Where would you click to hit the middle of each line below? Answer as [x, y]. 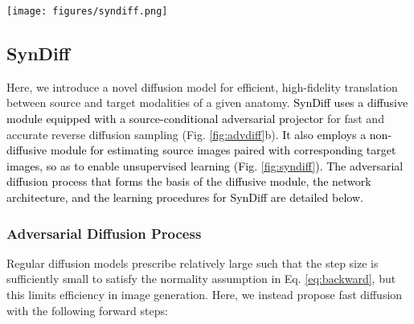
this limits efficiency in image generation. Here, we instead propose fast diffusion [205, 295]
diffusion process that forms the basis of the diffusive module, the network [189, 181]
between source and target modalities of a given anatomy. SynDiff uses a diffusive [207, 103]
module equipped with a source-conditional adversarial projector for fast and [195, 119]
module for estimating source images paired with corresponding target [223, 150]
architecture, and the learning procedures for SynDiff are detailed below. [185, 197]
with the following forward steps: [87, 310]
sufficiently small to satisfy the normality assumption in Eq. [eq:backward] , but [201, 279]
